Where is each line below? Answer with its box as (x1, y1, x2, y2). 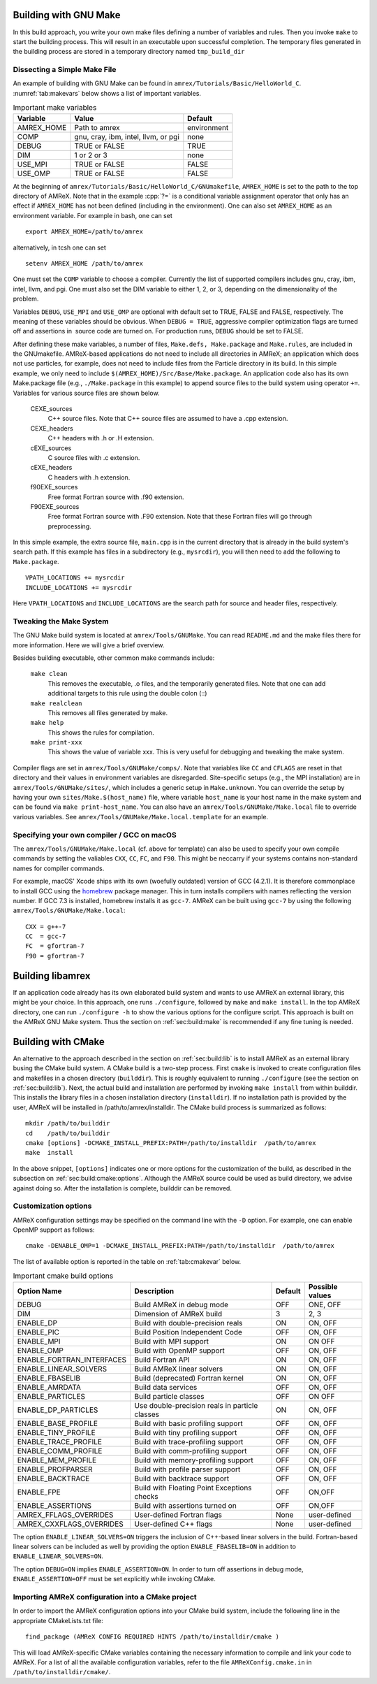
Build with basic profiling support (134, 1418, 244, 1428)
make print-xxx (30, 738, 83, 747)
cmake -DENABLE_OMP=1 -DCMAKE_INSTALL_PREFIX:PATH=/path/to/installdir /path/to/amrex (25, 1242, 335, 1250)
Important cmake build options (13, 1271, 114, 1281)
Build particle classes (134, 1391, 205, 1401)
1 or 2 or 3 (74, 150, 108, 160)
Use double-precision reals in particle (134, 1400, 258, 1410)
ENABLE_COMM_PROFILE (17, 1446, 103, 1455)
